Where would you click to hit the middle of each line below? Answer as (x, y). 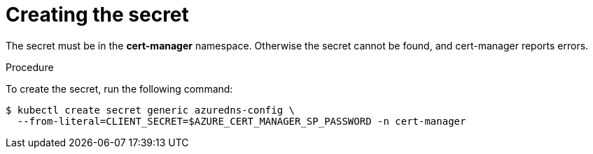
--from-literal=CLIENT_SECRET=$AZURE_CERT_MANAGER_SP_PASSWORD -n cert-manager (242, 121)
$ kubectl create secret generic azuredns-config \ (151, 110)
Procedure (30, 67)
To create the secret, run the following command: (119, 88)
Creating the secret (97, 15)
